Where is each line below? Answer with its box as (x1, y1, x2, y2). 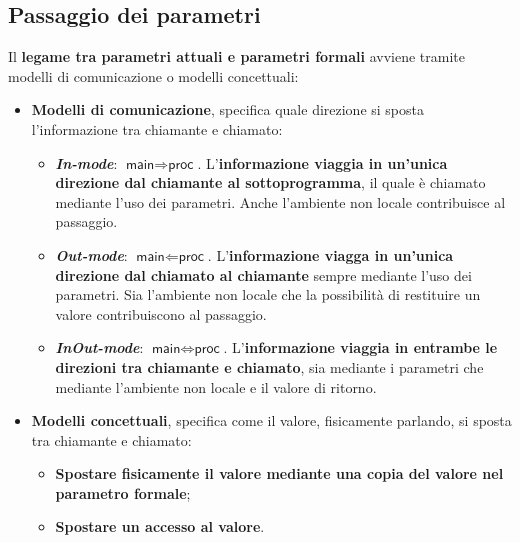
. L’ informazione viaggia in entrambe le (223, 337, 498, 358)
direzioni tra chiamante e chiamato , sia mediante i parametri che (55, 356, 484, 377)
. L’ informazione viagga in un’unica (207, 244, 454, 265)
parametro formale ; (55, 482, 191, 503)
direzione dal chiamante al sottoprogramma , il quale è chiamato (55, 172, 486, 193)
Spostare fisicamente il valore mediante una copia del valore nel (55, 463, 504, 484)
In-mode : (55, 152, 118, 173)
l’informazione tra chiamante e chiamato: (31, 118, 283, 139)
